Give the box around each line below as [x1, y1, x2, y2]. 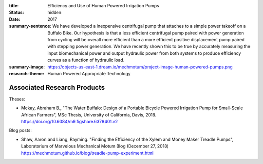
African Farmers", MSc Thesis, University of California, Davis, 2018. [21, 112, 157, 117]
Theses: [9, 96, 25, 102]
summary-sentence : [9, 23, 52, 29]
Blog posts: [9, 128, 32, 133]
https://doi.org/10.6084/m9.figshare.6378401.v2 [21, 118, 118, 124]
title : [9, 3, 19, 8]
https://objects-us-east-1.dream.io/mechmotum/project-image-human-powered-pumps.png [47, 64, 233, 70]
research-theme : [9, 70, 45, 76]
